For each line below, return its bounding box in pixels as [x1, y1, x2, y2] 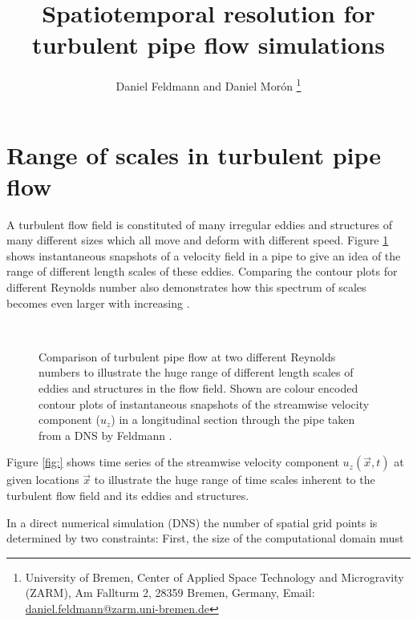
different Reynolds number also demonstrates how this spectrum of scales [6, 279, 366, 296]
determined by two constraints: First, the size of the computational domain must [6, 530, 404, 546]
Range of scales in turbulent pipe [6, 138, 382, 171]
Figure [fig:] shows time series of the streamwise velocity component [6, 454, 339, 470]
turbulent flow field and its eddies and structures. [6, 487, 249, 503]
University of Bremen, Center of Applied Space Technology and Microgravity [25, 568, 404, 585]
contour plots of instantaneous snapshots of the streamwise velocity [38, 395, 370, 412]
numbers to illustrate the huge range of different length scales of [38, 364, 354, 381]
